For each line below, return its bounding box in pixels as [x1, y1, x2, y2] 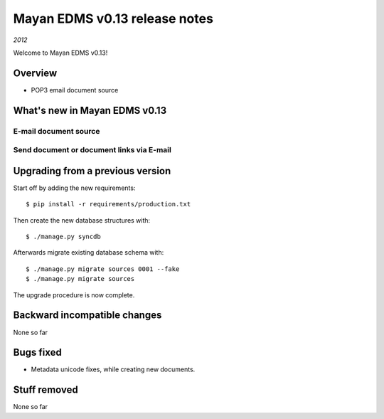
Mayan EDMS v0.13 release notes [13, 11, 213, 26]
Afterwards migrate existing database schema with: [13, 248, 164, 257]
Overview [13, 67, 58, 79]
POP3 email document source [31, 85, 119, 94]
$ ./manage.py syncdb [26, 233, 101, 241]
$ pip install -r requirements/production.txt [26, 200, 191, 208]
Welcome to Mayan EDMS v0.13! [13, 48, 108, 57]
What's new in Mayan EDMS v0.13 [13, 104, 167, 117]
